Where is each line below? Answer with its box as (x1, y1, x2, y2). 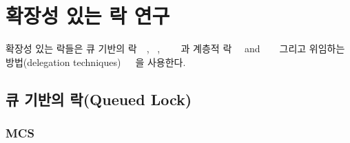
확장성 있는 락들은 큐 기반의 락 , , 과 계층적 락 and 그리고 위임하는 (6, 41, 345, 56)
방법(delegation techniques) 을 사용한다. (6, 54, 186, 69)
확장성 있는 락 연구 (6, 1, 170, 30)
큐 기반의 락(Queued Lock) (6, 88, 192, 109)
